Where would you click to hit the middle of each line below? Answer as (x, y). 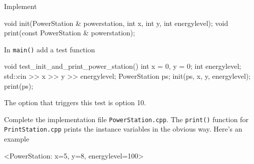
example (17, 139)
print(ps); (19, 85)
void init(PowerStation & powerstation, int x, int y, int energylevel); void (116, 23)
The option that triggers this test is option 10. (75, 102)
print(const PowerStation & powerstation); (70, 33)
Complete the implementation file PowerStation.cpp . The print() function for (126, 119)
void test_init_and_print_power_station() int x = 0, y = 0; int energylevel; (123, 66)
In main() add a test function (50, 49)
